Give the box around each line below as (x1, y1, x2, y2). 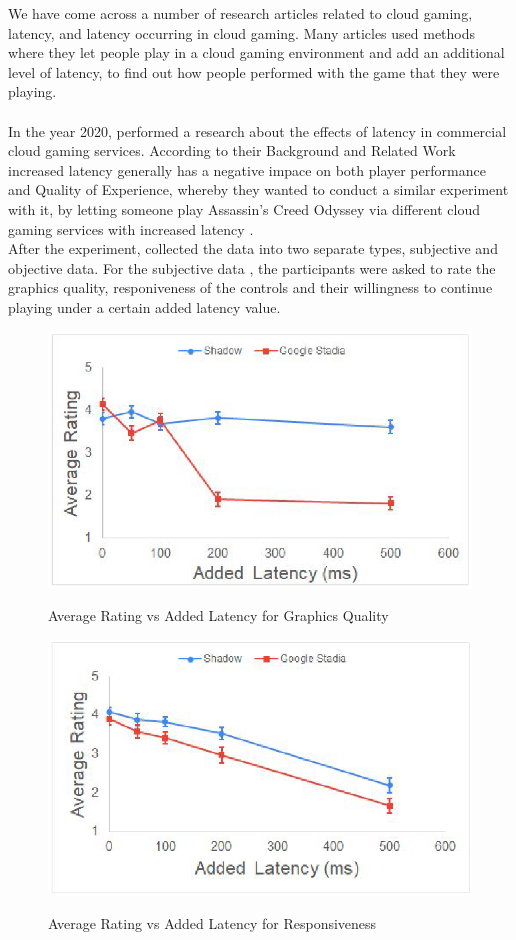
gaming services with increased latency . (8, 218, 254, 239)
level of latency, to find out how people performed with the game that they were (8, 61, 500, 82)
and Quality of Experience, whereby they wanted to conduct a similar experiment (8, 179, 509, 200)
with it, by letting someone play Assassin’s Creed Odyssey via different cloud (8, 198, 480, 219)
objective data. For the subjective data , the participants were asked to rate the (8, 257, 496, 278)
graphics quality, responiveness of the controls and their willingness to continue (8, 277, 493, 298)
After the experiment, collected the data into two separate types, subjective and (8, 238, 498, 259)
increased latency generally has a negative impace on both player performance (8, 159, 486, 180)
